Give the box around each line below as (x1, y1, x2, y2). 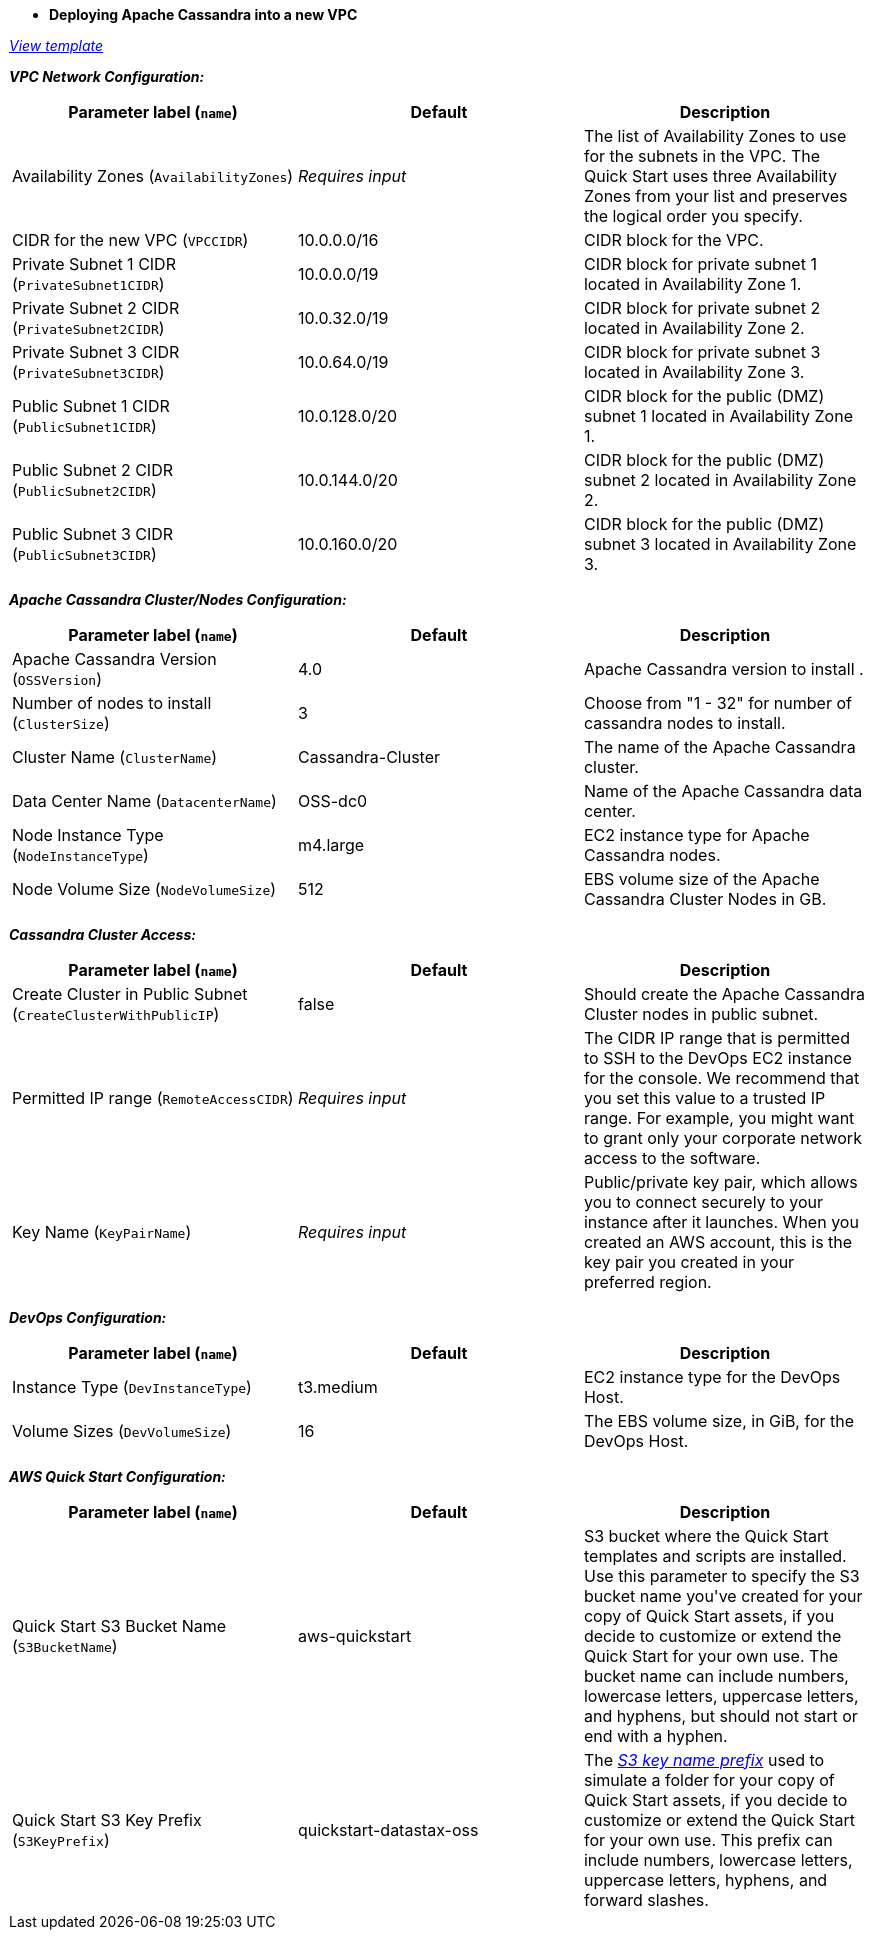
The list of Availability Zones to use (583, 126, 847, 146)
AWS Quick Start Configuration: (9, 1468, 226, 1485)
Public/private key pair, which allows (583, 1172, 858, 1192)
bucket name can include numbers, (583, 1666, 849, 1686)
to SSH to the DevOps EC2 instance (583, 1048, 852, 1068)
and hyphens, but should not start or (583, 1706, 858, 1726)
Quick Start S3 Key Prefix (12, 1810, 202, 1830)
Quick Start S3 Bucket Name (12, 1616, 227, 1636)
